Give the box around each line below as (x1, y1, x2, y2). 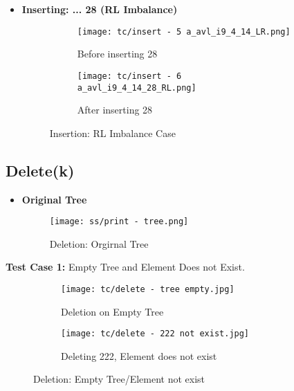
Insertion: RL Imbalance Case (49, 125, 176, 140)
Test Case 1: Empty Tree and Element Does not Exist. (6, 260, 245, 274)
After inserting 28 (77, 102, 153, 117)
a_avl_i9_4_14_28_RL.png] (77, 82, 196, 93)
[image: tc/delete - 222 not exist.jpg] (61, 329, 250, 339)
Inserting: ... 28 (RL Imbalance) (21, 2, 178, 16)
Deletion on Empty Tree (61, 304, 164, 318)
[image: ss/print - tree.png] (49, 217, 189, 227)
